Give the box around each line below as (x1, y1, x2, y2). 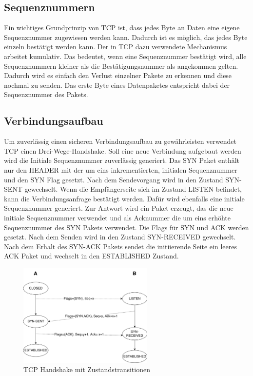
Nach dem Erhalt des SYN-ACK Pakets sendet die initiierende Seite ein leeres (4, 241, 237, 251)
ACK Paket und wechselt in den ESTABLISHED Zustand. (4, 251, 179, 261)
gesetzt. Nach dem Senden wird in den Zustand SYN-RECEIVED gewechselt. (4, 232, 236, 242)
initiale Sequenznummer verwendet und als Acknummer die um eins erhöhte (4, 212, 231, 222)
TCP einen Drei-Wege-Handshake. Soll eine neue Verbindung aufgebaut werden (4, 145, 241, 156)
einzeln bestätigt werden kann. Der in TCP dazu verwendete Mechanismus (4, 41, 227, 52)
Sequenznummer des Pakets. (4, 89, 88, 99)
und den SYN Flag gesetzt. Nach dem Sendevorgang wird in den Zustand (4, 174, 223, 184)
